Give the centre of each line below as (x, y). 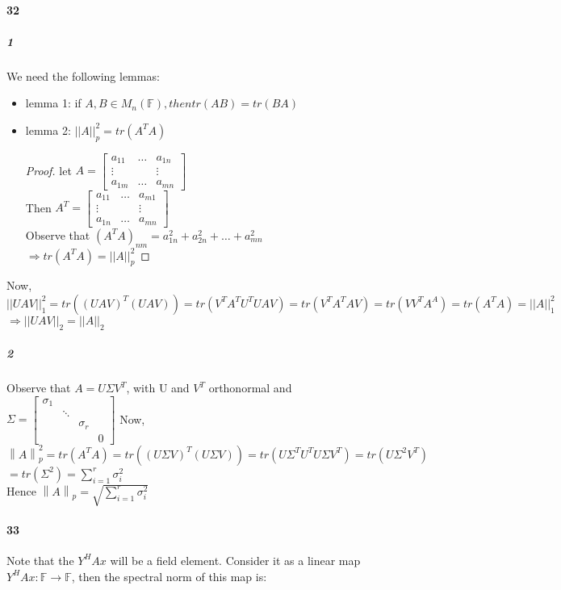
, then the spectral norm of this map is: (169, 576)
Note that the (40, 560)
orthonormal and (250, 388)
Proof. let (48, 170)
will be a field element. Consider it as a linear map (235, 560)
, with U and (158, 388)
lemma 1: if (53, 103)
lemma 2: (48, 130)
